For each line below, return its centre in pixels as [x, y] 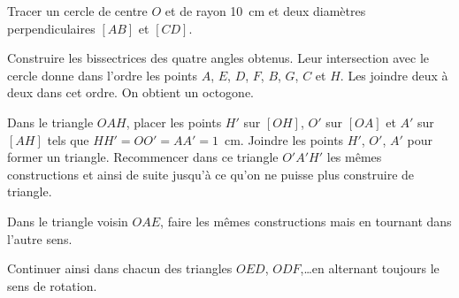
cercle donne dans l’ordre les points [103, 75]
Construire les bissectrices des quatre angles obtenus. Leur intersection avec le [218, 58]
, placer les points [174, 122]
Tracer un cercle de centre [77, 11]
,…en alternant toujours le [370, 268]
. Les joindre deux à [394, 75]
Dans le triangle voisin [68, 221]
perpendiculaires [51, 28]
